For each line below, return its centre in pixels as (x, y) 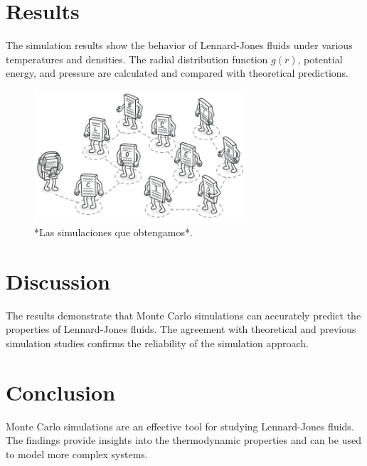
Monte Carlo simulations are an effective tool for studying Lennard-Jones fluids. (180, 426)
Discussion (58, 281)
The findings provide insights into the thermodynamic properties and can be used (183, 440)
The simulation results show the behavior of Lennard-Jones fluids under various (179, 45)
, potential (320, 59)
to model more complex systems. (77, 454)
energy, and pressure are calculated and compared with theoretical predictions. (177, 73)
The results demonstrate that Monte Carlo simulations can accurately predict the (183, 315)
